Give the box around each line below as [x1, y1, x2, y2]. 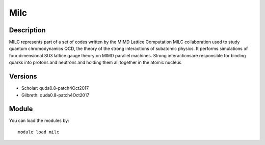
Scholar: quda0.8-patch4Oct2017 [21, 85, 89, 91]
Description [9, 26, 46, 34]
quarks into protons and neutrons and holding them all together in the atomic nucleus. [9, 59, 183, 66]
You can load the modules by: [9, 118, 70, 123]
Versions [9, 72, 37, 81]
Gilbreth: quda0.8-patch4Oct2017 [21, 92, 90, 98]
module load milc [18, 129, 59, 135]
